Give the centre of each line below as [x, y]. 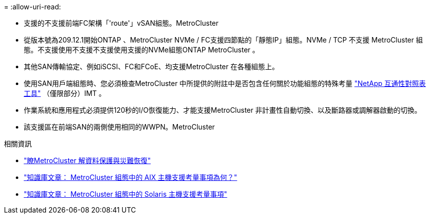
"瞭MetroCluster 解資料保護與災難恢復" [87, 160]
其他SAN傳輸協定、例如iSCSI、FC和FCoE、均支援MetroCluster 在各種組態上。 [151, 66]
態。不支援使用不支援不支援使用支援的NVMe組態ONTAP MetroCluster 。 [142, 50]
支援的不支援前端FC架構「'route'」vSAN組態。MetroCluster [121, 23]
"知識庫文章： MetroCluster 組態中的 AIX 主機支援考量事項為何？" [130, 177]
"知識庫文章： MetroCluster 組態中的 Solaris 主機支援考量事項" [126, 194]
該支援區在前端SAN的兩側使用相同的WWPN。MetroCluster [119, 127]
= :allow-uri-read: [33, 7]
